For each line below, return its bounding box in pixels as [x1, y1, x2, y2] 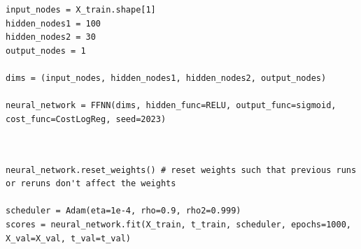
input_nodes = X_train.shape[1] [6, 5, 156, 15]
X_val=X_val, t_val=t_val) [6, 233, 131, 243]
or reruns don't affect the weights [6, 179, 176, 189]
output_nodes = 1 [6, 45, 86, 56]
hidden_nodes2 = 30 [6, 32, 96, 43]
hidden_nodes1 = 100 [6, 18, 101, 29]
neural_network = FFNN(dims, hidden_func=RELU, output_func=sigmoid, [6, 100, 337, 111]
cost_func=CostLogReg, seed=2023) [6, 114, 167, 124]
